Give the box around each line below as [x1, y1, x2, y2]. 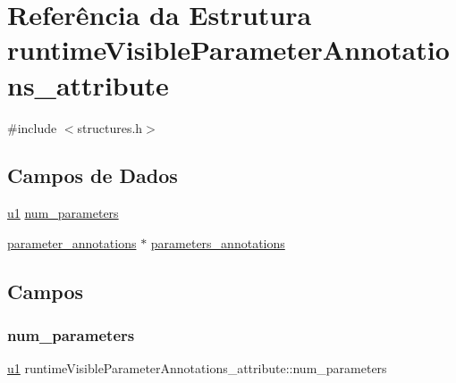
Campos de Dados [7, 162, 178, 189]
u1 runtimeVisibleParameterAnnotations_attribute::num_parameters [7, 359, 387, 378]
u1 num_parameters [7, 204, 119, 222]
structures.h [77, 118, 143, 137]
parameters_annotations [150, 233, 285, 252]
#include [7, 118, 57, 137]
